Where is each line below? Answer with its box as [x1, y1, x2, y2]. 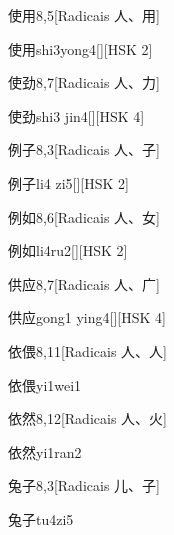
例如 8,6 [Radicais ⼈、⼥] [8, 206, 160, 227]
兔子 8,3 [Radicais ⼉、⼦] [8, 475, 160, 496]
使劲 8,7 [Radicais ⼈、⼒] [8, 72, 160, 93]
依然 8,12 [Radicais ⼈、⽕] [8, 408, 167, 429]
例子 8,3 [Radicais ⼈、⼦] [8, 139, 160, 160]
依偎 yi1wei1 [8, 374, 82, 395]
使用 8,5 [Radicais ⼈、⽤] [8, 5, 160, 25]
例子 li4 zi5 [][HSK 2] [8, 172, 129, 193]
